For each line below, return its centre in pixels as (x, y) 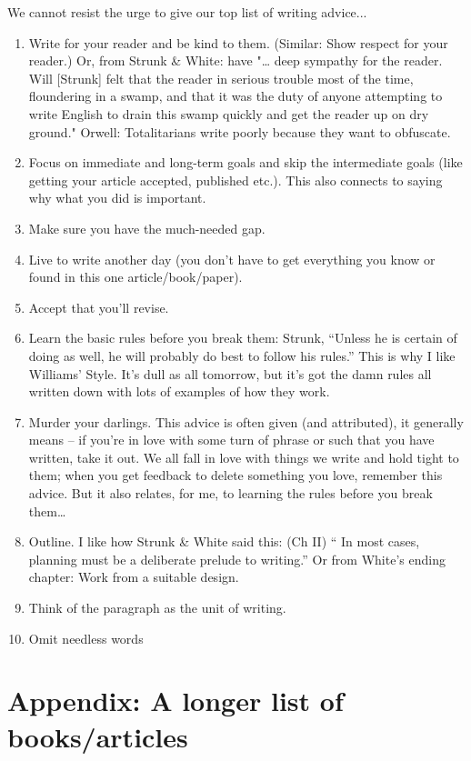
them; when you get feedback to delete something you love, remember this (235, 475)
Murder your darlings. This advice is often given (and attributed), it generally (246, 421)
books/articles (98, 736)
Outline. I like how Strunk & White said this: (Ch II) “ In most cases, (224, 541)
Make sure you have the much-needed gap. (147, 228)
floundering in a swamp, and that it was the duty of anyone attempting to (235, 96)
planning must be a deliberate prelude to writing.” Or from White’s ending (237, 559)
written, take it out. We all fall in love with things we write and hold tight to (244, 457)
